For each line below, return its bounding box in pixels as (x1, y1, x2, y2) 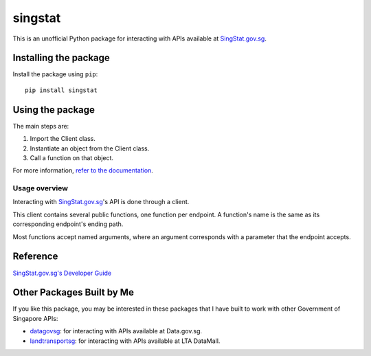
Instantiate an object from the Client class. (30, 144, 150, 153)
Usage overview (12, 183, 69, 193)
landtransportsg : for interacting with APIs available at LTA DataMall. (30, 337, 221, 345)
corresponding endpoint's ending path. (12, 220, 124, 228)
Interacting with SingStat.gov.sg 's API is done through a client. (12, 198, 190, 206)
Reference (12, 251, 58, 263)
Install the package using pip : (12, 70, 98, 78)
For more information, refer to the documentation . (12, 166, 154, 175)
